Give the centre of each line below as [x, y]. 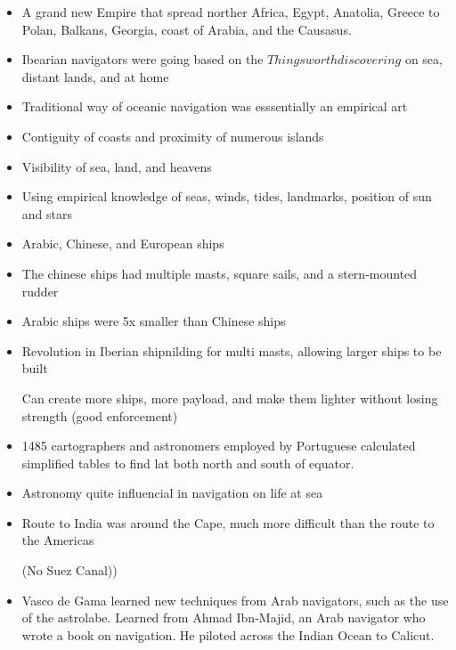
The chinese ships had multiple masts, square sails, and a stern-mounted [220, 273]
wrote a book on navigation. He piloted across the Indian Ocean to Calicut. [228, 634]
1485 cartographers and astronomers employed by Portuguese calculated [219, 446]
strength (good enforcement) [100, 415]
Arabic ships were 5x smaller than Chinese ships [154, 321]
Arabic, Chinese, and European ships [123, 244]
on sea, [423, 59]
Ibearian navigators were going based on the [142, 59]
